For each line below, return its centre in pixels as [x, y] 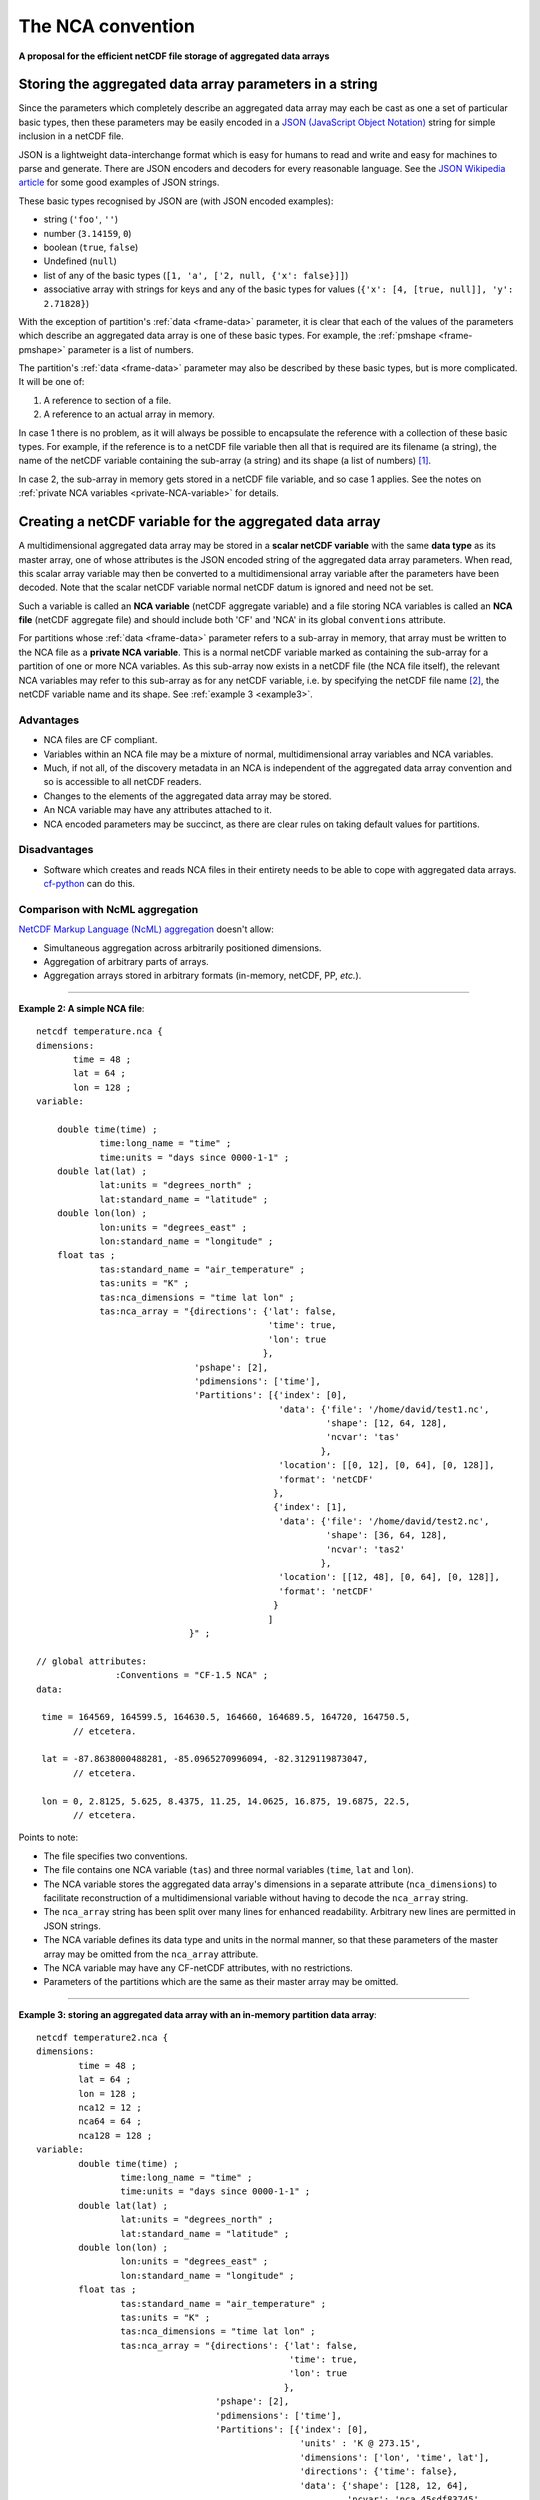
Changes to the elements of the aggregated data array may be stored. [187, 796]
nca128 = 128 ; [115, 2135]
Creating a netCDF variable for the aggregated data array [199, 521]
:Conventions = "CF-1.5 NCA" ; [192, 1675]
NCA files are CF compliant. [100, 740]
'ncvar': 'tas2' [365, 1549]
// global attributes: [92, 1661]
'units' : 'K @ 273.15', [360, 2443]
